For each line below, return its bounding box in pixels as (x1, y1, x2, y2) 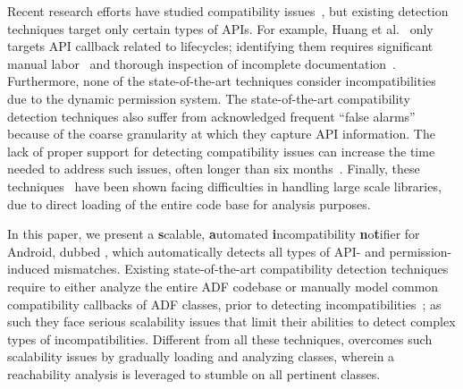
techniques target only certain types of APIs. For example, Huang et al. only (7, 19, 434, 38)
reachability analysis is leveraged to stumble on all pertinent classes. (7, 364, 381, 383)
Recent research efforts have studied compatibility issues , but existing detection (7, 2, 449, 20)
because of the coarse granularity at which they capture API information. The (7, 124, 435, 143)
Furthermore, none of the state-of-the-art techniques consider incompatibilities (7, 72, 436, 90)
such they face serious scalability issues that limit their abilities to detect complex (7, 312, 456, 331)
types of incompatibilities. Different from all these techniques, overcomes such (7, 329, 433, 348)
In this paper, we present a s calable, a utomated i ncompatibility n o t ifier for (7, 224, 420, 243)
